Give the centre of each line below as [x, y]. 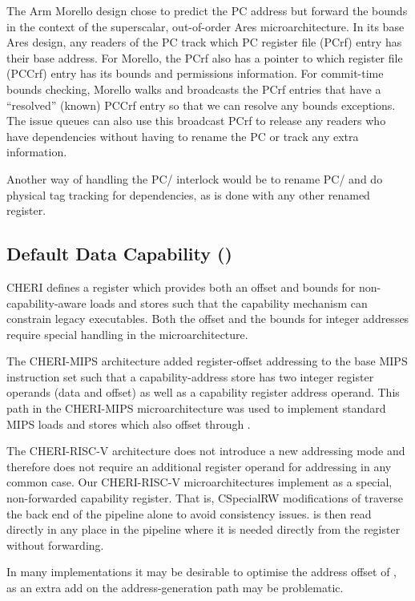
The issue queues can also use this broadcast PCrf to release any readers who [196, 121]
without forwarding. [55, 545]
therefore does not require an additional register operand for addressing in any [199, 466]
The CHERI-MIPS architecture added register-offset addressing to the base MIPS [207, 361]
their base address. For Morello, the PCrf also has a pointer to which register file [205, 57]
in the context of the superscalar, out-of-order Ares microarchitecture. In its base [205, 26]
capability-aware [46, 303]
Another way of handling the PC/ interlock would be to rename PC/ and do [195, 178]
